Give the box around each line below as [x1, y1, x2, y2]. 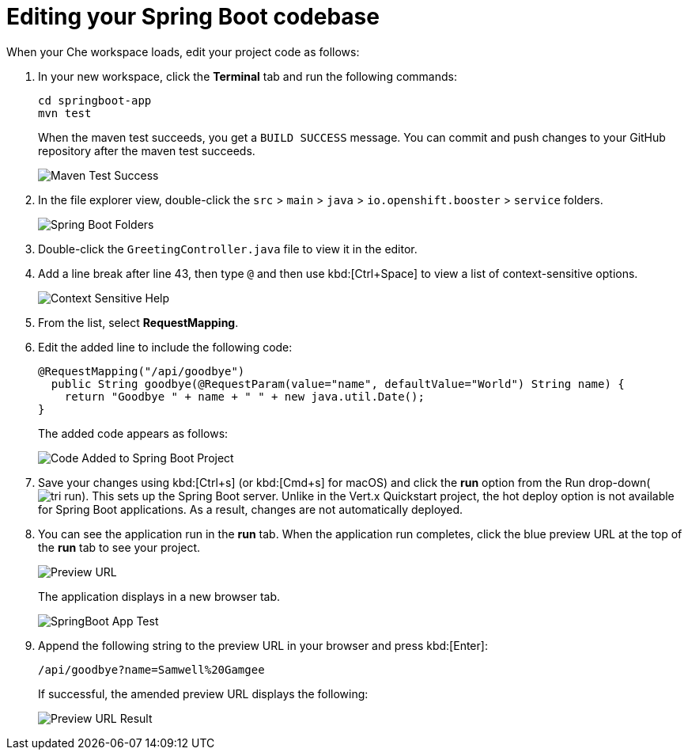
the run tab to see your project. [38, 540, 201, 554]
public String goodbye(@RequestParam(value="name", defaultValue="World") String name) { [51, 377, 625, 390]
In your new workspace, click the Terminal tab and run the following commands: [38, 69, 457, 83]
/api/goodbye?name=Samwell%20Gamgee [38, 663, 265, 676]
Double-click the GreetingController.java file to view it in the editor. [38, 241, 418, 256]
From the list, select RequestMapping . [38, 315, 239, 329]
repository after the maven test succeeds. [38, 143, 255, 158]
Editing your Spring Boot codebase [6, 3, 380, 30]
